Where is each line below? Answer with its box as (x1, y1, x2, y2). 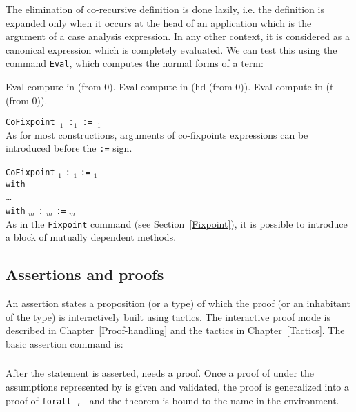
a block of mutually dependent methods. (6, 230, 177, 244)
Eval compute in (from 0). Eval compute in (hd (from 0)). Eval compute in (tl (6, 79, 337, 94)
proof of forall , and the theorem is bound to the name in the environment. (6, 393, 339, 407)
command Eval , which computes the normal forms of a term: (6, 56, 264, 70)
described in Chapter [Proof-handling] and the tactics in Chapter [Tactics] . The (6, 323, 345, 337)
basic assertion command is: (6, 336, 123, 351)
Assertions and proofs (6, 264, 164, 285)
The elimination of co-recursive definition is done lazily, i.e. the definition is (6, 2, 324, 16)
